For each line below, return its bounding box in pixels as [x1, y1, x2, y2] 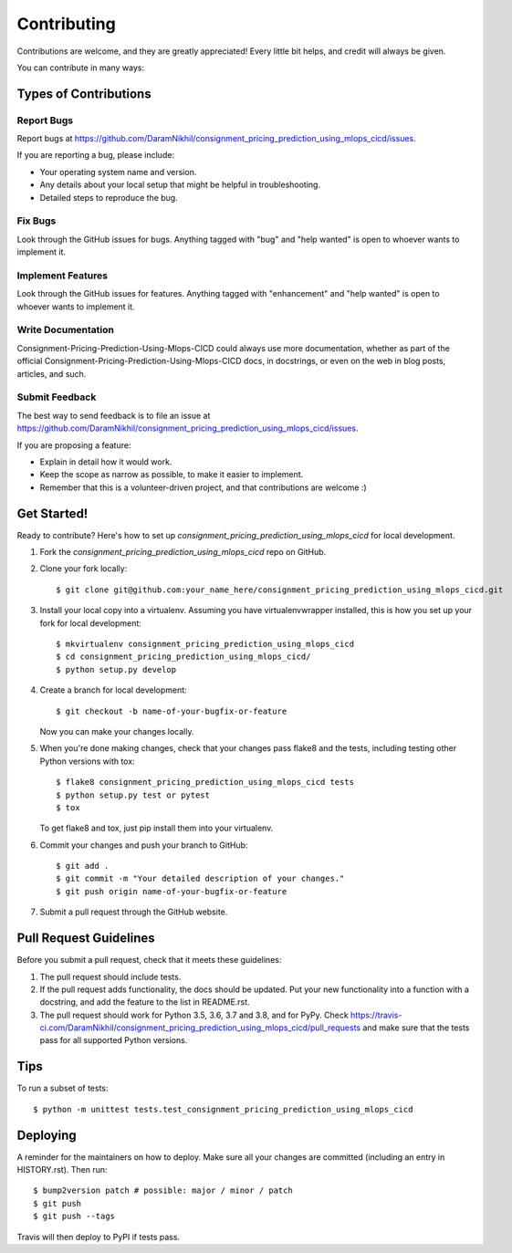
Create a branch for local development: [39, 684, 187, 695]
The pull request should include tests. [39, 971, 182, 982]
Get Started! [16, 506, 89, 521]
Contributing [16, 14, 116, 34]
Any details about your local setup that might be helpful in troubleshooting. [39, 179, 321, 191]
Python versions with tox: [39, 756, 136, 767]
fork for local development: [39, 617, 141, 629]
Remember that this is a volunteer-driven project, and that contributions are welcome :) [39, 482, 367, 493]
